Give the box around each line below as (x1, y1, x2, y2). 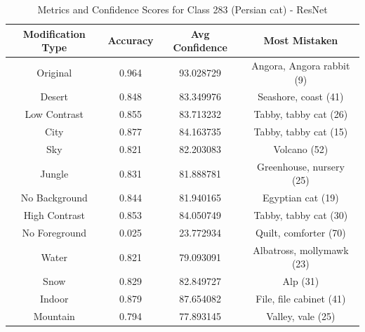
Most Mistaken (263, 33, 338, 48)
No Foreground (22, 225, 87, 239)
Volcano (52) (273, 142, 328, 156)
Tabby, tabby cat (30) (253, 208, 348, 223)
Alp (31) (282, 274, 319, 288)
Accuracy (107, 33, 154, 48)
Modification (22, 26, 86, 41)
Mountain (33, 308, 75, 323)
